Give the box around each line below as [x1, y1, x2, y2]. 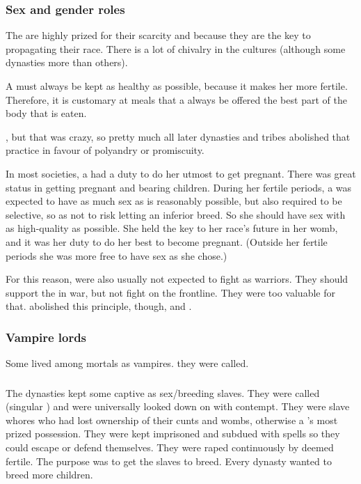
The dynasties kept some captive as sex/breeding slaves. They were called [6, 385, 320, 400]
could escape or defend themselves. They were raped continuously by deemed [6, 440, 334, 455]
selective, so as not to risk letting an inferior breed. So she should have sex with [6, 207, 346, 221]
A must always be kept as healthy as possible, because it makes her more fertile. [6, 79, 348, 93]
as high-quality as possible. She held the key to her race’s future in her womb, [6, 221, 338, 235]
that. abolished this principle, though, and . [6, 299, 192, 313]
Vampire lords [6, 328, 87, 345]
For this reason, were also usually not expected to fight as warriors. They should [6, 272, 348, 286]
